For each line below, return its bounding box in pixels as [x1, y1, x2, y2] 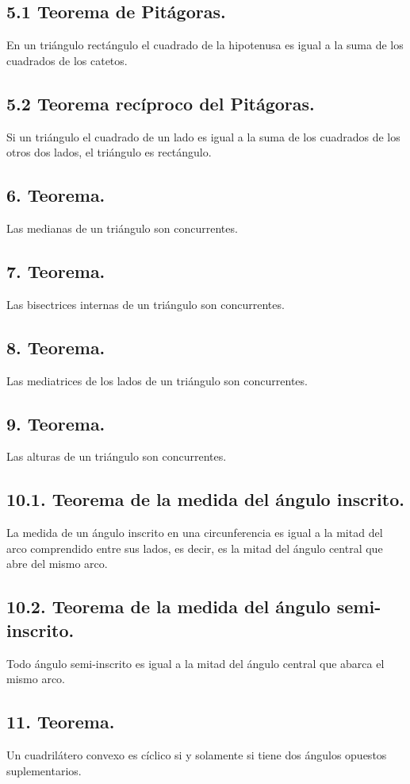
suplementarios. [6, 762, 82, 778]
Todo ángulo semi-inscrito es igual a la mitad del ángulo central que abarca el [6, 655, 385, 671]
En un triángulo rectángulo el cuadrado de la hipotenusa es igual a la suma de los [6, 37, 404, 53]
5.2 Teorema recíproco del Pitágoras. [6, 91, 315, 115]
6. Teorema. [6, 183, 105, 207]
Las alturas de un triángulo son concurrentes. [6, 448, 227, 465]
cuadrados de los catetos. [6, 52, 128, 68]
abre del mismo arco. [6, 555, 108, 572]
